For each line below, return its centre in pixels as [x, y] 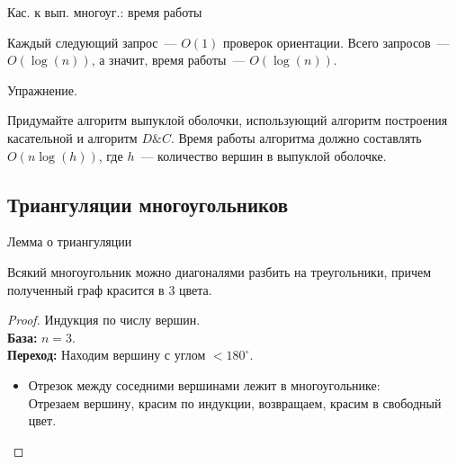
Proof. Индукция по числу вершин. [104, 320]
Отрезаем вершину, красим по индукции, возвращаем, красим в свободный [235, 402]
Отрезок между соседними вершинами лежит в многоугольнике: [204, 384]
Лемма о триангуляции [70, 241]
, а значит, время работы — [168, 60]
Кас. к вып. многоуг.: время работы [105, 12]
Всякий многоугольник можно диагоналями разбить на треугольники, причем [220, 271]
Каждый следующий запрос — [92, 42]
